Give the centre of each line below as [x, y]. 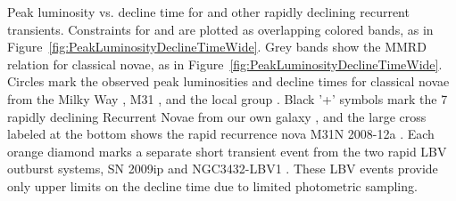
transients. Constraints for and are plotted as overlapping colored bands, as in [220, 29]
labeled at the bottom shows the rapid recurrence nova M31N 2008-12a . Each [221, 134]
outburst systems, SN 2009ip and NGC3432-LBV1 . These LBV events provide [223, 169]
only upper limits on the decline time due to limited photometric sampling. [212, 185]
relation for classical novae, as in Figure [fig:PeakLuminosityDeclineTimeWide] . [225, 64]
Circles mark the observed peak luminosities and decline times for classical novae [228, 81]
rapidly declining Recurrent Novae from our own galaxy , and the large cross [217, 116]
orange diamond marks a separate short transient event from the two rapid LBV [227, 151]
